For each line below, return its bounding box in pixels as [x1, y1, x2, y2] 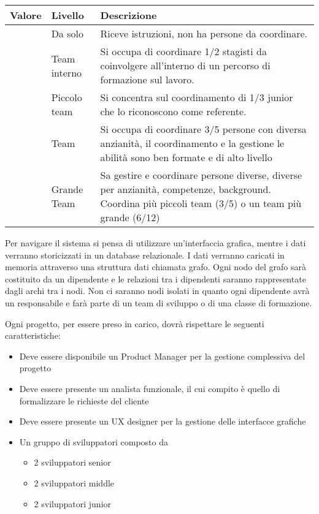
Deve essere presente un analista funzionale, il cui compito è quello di [19, 382, 280, 395]
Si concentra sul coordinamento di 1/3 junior [100, 90, 293, 104]
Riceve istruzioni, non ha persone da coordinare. [100, 26, 308, 40]
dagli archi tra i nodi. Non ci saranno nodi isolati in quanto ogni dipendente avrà [5, 284, 310, 297]
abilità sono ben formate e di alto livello [100, 150, 272, 164]
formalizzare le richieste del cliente [19, 394, 149, 407]
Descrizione [100, 8, 157, 22]
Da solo [51, 26, 83, 40]
